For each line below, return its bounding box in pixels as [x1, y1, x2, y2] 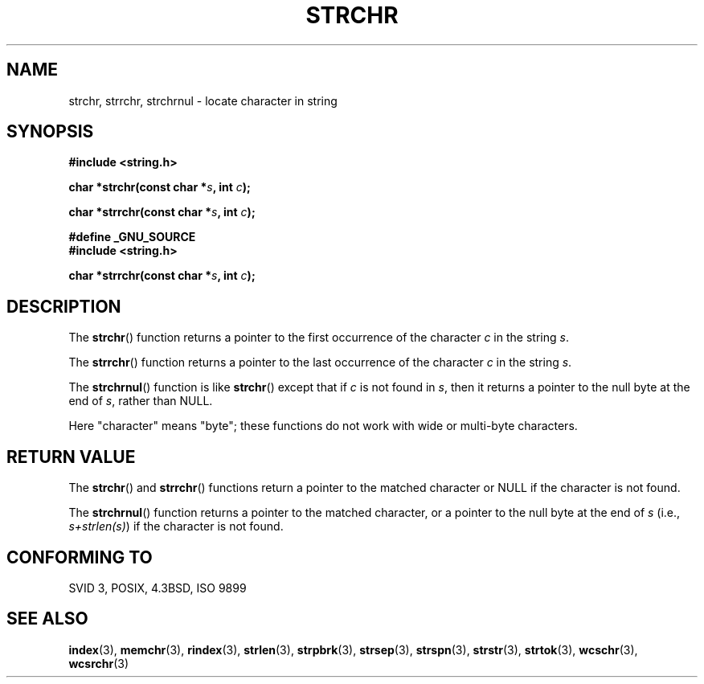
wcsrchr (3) [68, 656, 129, 670]
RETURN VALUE [6, 446, 136, 467]
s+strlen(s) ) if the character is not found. [68, 519, 284, 534]
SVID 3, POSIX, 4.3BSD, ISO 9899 [68, 580, 247, 595]
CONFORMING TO [6, 547, 153, 567]
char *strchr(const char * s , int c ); [68, 180, 251, 195]
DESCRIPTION [6, 296, 121, 317]
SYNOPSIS [6, 121, 94, 142]
